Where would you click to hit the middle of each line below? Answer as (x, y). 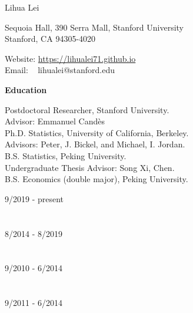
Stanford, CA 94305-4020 (50, 39)
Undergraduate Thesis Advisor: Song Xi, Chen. (90, 167)
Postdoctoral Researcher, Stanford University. (87, 109)
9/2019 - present (34, 198)
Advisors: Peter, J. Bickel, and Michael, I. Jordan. (95, 144)
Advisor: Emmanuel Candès (55, 121)
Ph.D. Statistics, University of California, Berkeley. (97, 132)
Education (26, 89)
